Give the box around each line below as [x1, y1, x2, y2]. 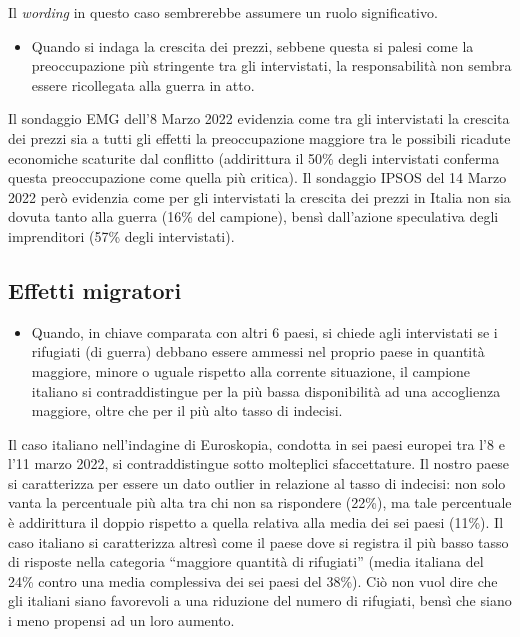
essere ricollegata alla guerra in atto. [31, 74, 255, 95]
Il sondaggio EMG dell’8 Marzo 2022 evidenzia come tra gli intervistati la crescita [8, 108, 510, 129]
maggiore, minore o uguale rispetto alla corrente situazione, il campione [31, 360, 471, 381]
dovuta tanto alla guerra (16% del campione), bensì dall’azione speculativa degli [8, 206, 499, 227]
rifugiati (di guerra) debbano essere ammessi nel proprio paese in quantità [31, 341, 485, 362]
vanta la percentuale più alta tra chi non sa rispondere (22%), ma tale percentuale [8, 492, 512, 513]
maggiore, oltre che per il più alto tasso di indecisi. [31, 400, 343, 421]
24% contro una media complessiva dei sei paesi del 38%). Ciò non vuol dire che [8, 570, 498, 591]
